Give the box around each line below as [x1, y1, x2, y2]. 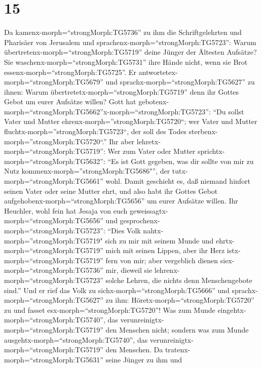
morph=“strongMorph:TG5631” [4, 354, 103, 364]
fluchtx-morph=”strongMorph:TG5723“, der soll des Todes [4, 126, 186, 137]
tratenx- [165, 344, 191, 355]
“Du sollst [213, 106, 244, 116]
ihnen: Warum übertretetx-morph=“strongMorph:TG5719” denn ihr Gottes [4, 86, 239, 97]
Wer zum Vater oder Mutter [107, 146, 196, 156]
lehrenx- [154, 265, 180, 275]
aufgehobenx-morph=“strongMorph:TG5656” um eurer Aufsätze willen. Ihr [4, 195, 238, 206]
